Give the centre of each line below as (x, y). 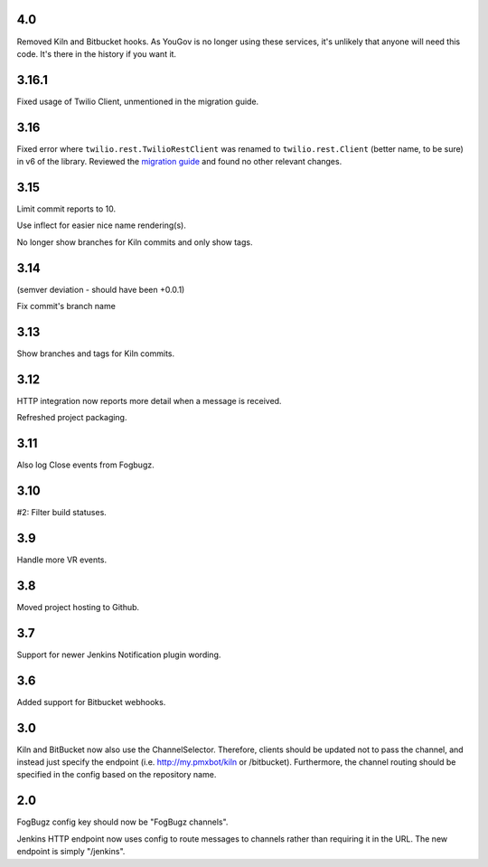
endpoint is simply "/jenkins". (71, 852)
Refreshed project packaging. (72, 418)
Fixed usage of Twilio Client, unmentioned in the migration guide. (138, 101)
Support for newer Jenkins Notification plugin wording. (119, 655)
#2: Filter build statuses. (62, 513)
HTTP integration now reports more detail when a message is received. (149, 401)
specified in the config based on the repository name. (117, 775)
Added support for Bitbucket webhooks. (91, 702)
